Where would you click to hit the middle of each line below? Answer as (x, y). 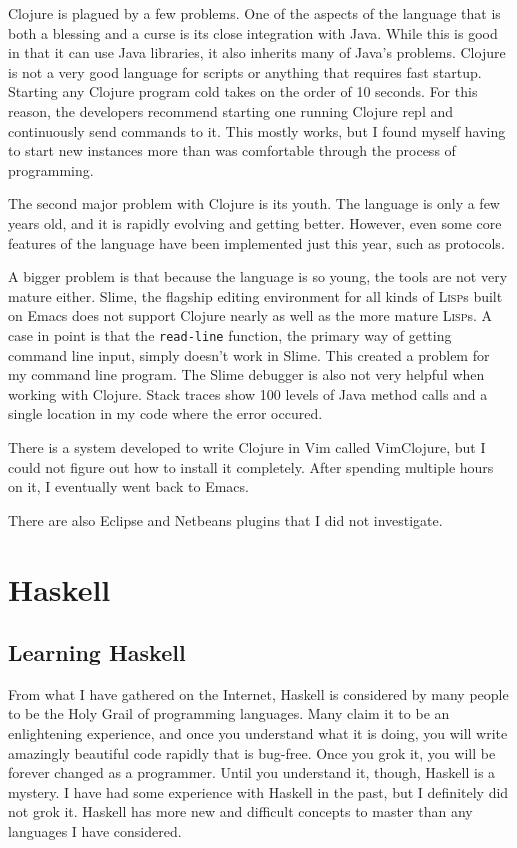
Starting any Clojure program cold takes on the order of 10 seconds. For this (243, 91)
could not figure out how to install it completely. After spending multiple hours (251, 466)
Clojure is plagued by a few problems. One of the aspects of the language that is (254, 13)
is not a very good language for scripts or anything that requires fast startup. (245, 71)
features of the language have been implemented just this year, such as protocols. (256, 242)
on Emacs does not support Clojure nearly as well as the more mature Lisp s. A (250, 315)
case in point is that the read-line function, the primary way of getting (230, 334)
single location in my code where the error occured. (165, 413)
